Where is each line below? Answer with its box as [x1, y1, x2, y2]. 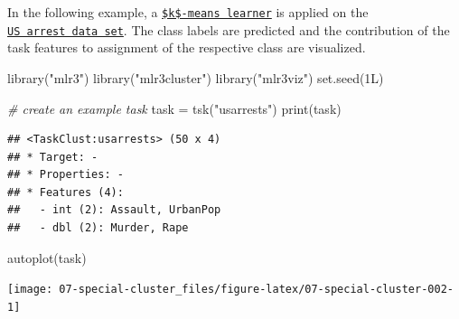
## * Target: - [7, 150, 98, 164]
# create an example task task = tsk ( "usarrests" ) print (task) [7, 99, 342, 117]
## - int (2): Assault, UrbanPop [7, 203, 221, 217]
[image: [7, 283, 53, 296]
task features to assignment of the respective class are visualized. [7, 38, 366, 57]
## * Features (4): [7, 185, 124, 199]
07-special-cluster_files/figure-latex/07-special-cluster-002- [59, 283, 454, 296]
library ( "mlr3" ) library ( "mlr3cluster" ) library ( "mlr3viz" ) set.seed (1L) [7, 68, 384, 87]
